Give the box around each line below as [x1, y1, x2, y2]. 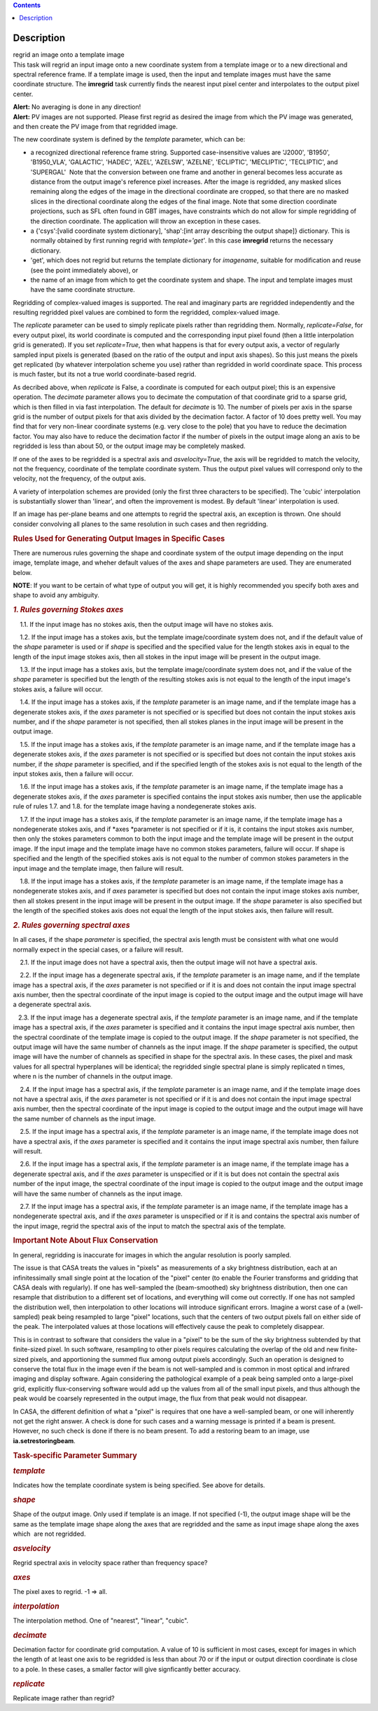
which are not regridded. [13, 1529, 86, 1538]
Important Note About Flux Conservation [13, 1236, 158, 1245]
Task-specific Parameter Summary [13, 1450, 138, 1460]
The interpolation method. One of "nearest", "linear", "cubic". [13, 1616, 189, 1625]
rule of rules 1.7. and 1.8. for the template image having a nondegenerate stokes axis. [13, 802, 257, 811]
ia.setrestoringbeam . [13, 1436, 76, 1445]
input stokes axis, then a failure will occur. [13, 770, 134, 778]
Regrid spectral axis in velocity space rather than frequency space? [13, 1558, 208, 1567]
